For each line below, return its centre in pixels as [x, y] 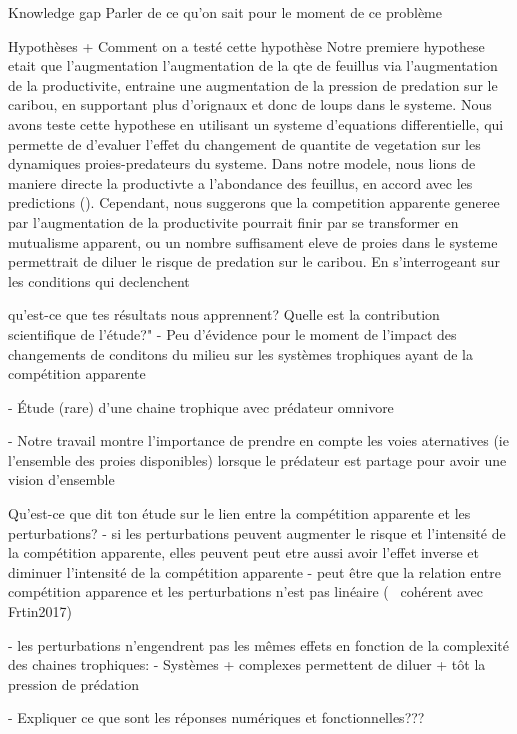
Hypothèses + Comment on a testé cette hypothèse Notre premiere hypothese [246, 45]
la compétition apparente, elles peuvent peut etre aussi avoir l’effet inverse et [243, 552]
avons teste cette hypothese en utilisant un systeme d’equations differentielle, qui [256, 123]
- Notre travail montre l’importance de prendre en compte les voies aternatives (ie [258, 440]
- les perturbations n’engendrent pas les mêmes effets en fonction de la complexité [259, 644]
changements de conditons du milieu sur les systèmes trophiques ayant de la [240, 353]
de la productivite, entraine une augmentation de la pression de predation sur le [253, 84]
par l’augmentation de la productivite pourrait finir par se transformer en [233, 221]
